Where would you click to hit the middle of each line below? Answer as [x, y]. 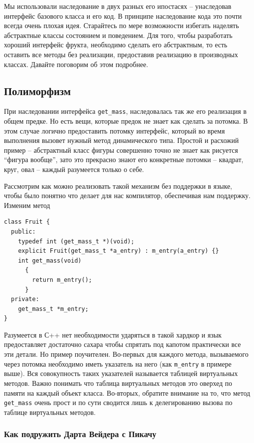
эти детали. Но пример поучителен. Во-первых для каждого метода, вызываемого [126, 354]
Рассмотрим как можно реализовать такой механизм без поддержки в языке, [118, 186]
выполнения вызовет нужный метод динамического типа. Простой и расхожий [121, 140]
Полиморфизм [37, 90]
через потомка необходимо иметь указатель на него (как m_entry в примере [118, 363]
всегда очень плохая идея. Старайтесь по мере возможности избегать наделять [122, 25]
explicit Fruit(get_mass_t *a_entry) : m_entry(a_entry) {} [118, 251]
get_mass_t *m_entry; [53, 309]
